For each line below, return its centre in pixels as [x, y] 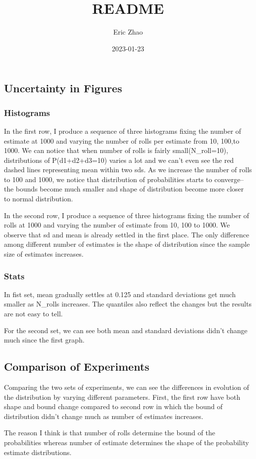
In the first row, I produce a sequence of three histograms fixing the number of [123, 131]
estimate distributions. [38, 452]
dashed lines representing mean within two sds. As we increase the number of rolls [128, 170]
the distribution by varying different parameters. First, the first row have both [122, 397]
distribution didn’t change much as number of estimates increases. [104, 416]
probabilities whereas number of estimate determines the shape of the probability [127, 442]
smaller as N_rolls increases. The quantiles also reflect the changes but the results [128, 304]
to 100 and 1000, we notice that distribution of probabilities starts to [108, 179]
